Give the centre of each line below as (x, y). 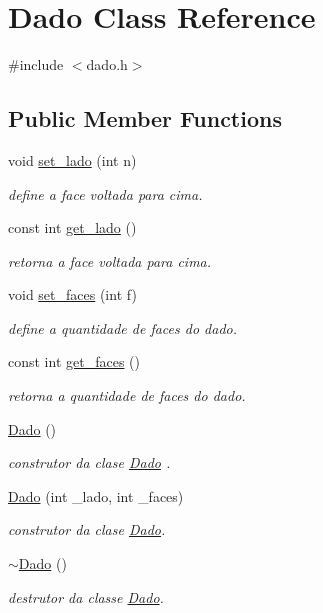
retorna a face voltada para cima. (110, 260)
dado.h (107, 64)
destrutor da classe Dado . (86, 596)
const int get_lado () (72, 227)
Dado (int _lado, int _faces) (96, 495)
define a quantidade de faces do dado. (122, 327)
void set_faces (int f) (72, 294)
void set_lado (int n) (72, 159)
